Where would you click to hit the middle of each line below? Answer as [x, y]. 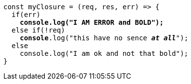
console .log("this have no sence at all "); [104, 38]
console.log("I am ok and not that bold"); [104, 53]
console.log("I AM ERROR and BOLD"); [92, 22]
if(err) [26, 15]
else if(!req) [38, 30]
